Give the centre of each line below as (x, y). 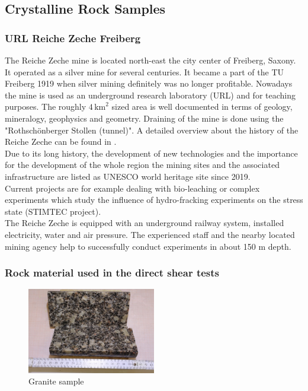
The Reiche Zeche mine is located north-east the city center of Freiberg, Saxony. (150, 60)
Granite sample (56, 381)
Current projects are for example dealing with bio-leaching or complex (132, 188)
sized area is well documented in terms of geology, (202, 107)
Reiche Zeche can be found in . (61, 142)
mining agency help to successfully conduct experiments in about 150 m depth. (148, 246)
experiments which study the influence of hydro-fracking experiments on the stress (154, 200)
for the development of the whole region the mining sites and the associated (142, 165)
